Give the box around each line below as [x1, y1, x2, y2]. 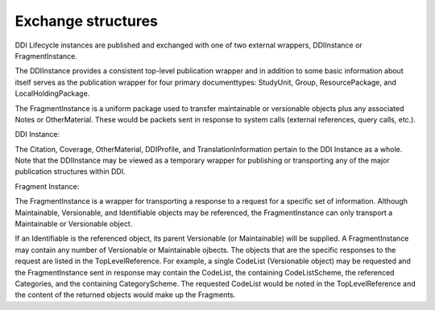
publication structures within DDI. [14, 167, 126, 176]
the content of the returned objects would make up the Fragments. [14, 290, 236, 300]
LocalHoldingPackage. [14, 89, 90, 98]
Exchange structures [14, 12, 159, 30]
